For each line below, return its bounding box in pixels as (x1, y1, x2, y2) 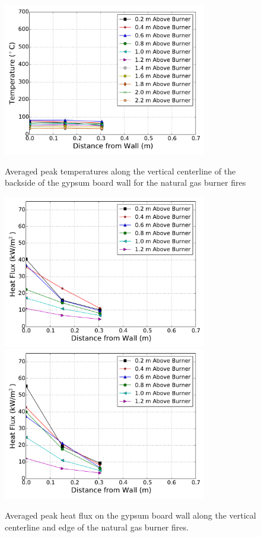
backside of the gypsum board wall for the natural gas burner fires (5, 176, 246, 189)
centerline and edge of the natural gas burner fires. (5, 520, 189, 533)
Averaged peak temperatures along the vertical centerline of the (5, 164, 236, 177)
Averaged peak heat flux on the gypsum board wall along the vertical (5, 509, 256, 521)
